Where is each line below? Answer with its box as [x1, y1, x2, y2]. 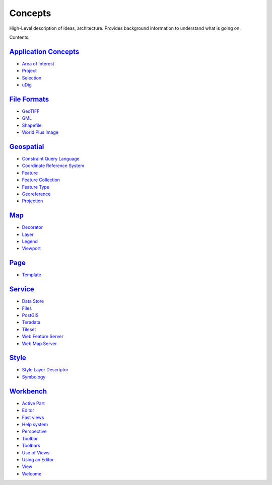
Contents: [9, 34, 30, 40]
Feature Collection [22, 177, 60, 183]
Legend [22, 238, 38, 245]
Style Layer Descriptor [22, 367, 69, 373]
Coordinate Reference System [22, 163, 85, 169]
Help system [22, 421, 48, 427]
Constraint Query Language [22, 156, 80, 161]
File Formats [9, 95, 49, 103]
